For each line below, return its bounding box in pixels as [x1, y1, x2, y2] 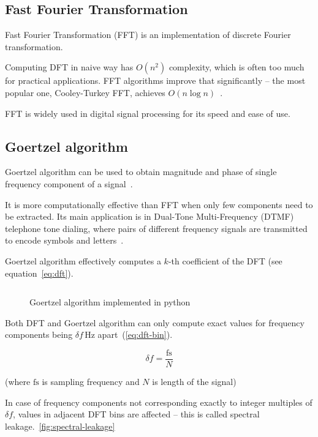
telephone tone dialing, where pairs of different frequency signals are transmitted [5, 222, 308, 234]
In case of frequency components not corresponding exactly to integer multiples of [5, 395, 312, 408]
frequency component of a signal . [5, 177, 133, 190]
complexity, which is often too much [168, 61, 305, 73]
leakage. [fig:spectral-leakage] [5, 419, 115, 432]
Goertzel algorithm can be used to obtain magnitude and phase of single [5, 165, 277, 178]
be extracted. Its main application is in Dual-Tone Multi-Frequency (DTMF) [5, 210, 294, 223]
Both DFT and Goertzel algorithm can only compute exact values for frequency [5, 316, 305, 329]
